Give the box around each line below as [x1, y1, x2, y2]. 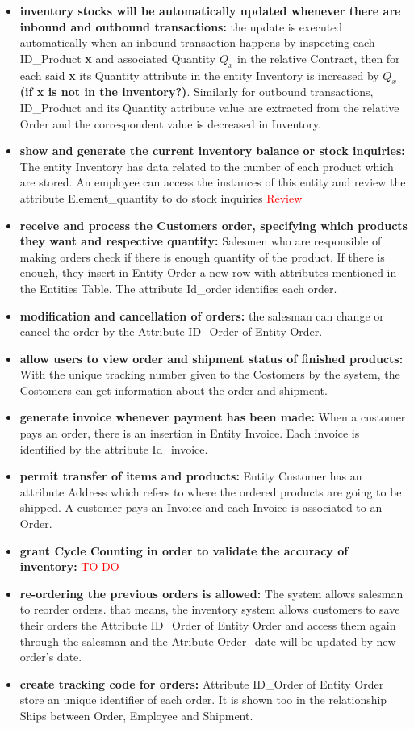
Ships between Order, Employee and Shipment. [19, 706, 253, 723]
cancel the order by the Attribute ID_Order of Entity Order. [19, 323, 323, 340]
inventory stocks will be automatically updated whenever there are [19, 2, 401, 19]
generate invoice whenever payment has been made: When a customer [19, 408, 406, 425]
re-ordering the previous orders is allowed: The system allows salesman [19, 584, 404, 601]
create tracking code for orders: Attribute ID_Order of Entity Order [19, 675, 384, 692]
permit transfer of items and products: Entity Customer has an [19, 467, 362, 484]
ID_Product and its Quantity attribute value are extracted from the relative [19, 98, 399, 115]
